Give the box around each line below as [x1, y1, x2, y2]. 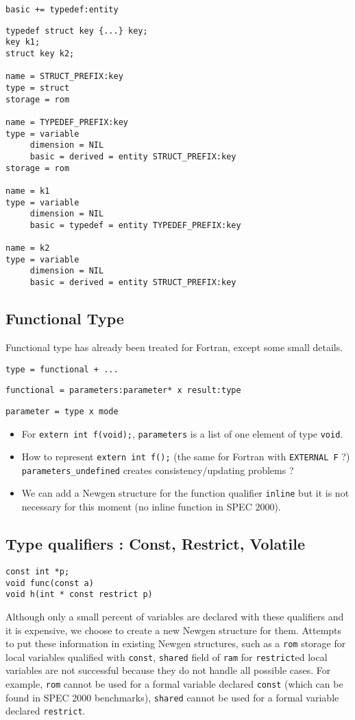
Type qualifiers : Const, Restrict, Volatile [5, 533, 305, 554]
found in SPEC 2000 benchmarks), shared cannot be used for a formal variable [5, 690, 339, 704]
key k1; [5, 37, 40, 47]
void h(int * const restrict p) [5, 589, 153, 600]
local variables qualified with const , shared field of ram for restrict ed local [5, 649, 328, 664]
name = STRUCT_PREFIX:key [5, 71, 123, 82]
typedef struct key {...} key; [5, 25, 148, 36]
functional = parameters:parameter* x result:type [5, 385, 241, 396]
